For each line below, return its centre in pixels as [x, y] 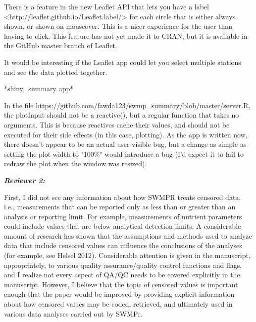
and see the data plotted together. [56, 72]
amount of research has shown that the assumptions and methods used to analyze [128, 235]
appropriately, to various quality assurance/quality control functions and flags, [123, 265]
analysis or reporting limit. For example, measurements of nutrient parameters [123, 216]
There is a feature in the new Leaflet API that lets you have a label [106, 6]
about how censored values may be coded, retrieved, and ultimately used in [118, 304]
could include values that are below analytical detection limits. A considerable [123, 226]
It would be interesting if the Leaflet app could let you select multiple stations [123, 62]
